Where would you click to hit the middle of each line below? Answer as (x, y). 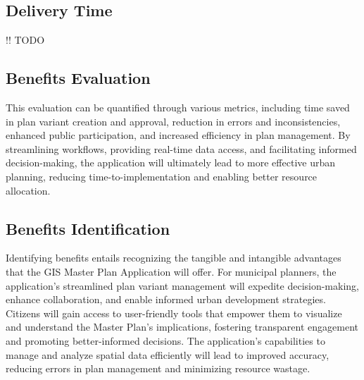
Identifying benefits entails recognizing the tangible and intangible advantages (174, 258)
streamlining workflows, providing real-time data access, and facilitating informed (181, 148)
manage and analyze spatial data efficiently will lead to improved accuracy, (168, 354)
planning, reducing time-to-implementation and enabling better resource (162, 176)
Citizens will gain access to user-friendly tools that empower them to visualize (174, 313)
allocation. (28, 190)
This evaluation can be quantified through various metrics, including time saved (178, 107)
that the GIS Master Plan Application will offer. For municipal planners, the (171, 271)
